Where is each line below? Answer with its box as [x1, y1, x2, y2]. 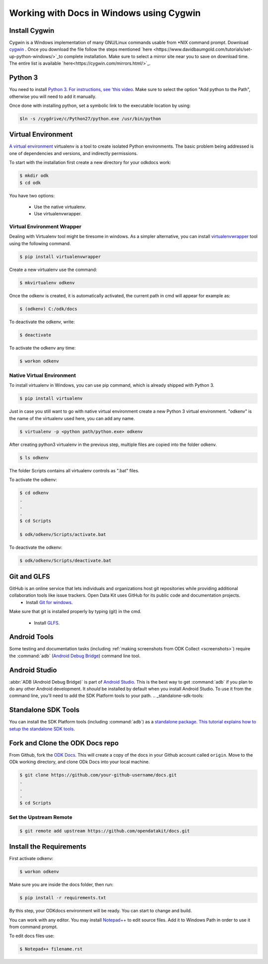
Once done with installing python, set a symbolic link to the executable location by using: [9, 102, 191, 108]
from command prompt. [9, 924, 58, 930]
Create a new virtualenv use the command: [9, 266, 97, 272]
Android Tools [9, 633, 54, 641]
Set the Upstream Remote [9, 813, 72, 820]
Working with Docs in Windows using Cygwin [9, 7, 201, 18]
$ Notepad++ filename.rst [19, 946, 83, 952]
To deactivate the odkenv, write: [9, 319, 75, 325]
